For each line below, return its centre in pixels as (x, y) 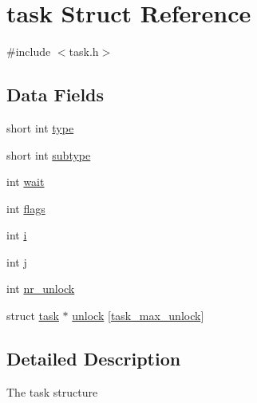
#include (29, 51)
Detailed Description (94, 359)
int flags (26, 208)
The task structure (52, 391)
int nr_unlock (41, 288)
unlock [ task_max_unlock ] (138, 316)
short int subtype (49, 154)
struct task (33, 316)
